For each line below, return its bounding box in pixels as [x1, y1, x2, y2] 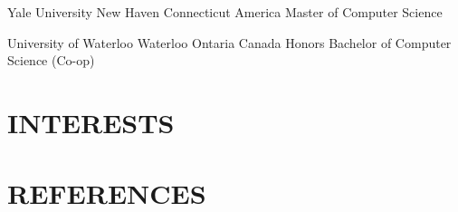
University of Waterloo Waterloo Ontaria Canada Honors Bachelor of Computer [7, 33, 452, 52]
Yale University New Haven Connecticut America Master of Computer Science [7, 3, 443, 21]
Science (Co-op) [7, 51, 95, 70]
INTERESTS [7, 103, 175, 140]
